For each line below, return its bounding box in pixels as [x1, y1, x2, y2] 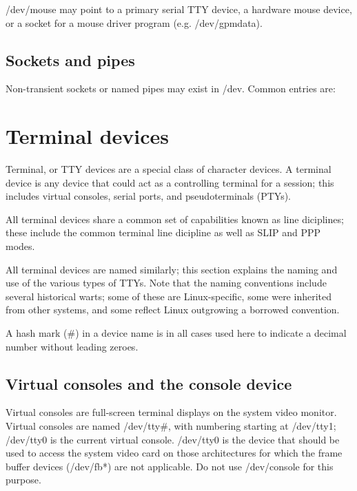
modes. [6, 239, 35, 253]
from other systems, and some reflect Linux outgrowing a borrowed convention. [6, 302, 340, 317]
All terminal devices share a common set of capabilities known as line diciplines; [6, 211, 344, 226]
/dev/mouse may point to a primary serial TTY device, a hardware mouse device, [6, 2, 352, 16]
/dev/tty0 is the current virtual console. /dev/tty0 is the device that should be [6, 432, 340, 446]
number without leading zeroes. [6, 339, 139, 353]
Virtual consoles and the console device [6, 373, 292, 394]
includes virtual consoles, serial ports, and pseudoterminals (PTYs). [6, 189, 291, 203]
